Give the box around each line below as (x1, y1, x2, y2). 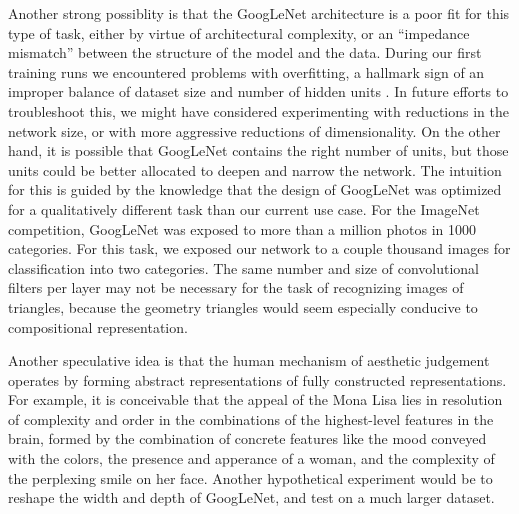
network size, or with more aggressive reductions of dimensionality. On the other (8, 120, 501, 141)
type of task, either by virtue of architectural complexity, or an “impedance (8, 22, 470, 43)
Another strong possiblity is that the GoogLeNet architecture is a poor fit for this (8, 3, 510, 23)
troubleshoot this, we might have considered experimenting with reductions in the (8, 100, 509, 121)
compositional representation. (8, 316, 188, 337)
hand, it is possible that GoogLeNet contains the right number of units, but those (8, 140, 509, 161)
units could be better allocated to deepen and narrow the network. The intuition (8, 159, 502, 180)
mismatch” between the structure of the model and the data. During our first (8, 42, 482, 63)
